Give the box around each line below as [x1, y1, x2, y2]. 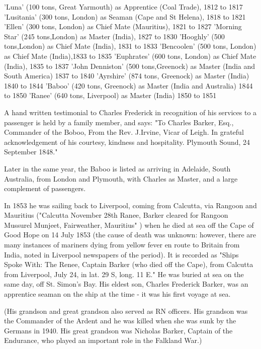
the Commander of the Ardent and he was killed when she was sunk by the [4, 315, 236, 326]
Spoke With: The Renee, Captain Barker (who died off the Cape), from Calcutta [4, 259, 253, 270]
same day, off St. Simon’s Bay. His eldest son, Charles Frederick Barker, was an [4, 279, 248, 289]
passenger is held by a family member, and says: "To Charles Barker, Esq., [4, 117, 234, 127]
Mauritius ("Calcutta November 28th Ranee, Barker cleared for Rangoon [4, 210, 228, 220]
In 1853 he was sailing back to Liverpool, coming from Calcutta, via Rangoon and [4, 200, 257, 210]
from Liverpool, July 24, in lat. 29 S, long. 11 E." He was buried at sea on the [4, 269, 244, 279]
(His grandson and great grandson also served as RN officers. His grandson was [4, 305, 248, 316]
